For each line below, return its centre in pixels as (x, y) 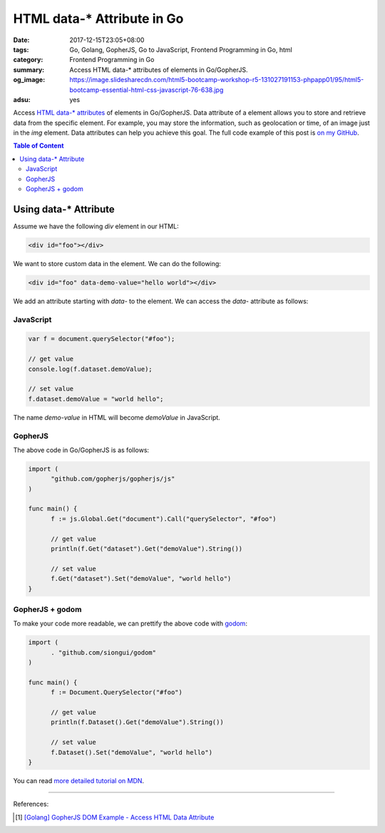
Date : (21, 40)
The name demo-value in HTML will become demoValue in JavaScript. (117, 417)
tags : (21, 49)
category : (28, 60)
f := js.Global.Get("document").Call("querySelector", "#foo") (164, 518)
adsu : (22, 99)
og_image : (29, 80)
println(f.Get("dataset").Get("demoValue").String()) (147, 548)
